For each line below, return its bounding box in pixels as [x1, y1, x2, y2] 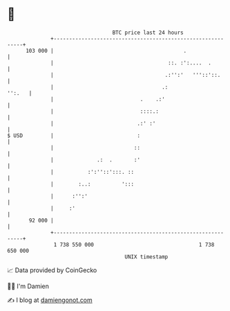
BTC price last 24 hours [112, 29, 184, 36]
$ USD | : [7, 132, 140, 139]
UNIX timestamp [124, 253, 169, 260]
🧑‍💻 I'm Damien [7, 282, 50, 290]
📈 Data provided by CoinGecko [7, 266, 97, 274]
